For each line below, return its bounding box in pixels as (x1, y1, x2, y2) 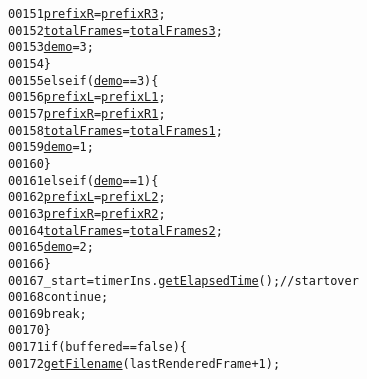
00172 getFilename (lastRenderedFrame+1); (8, 356, 281, 371)
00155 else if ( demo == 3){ (8, 73, 159, 88)
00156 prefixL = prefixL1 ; (8, 90, 166, 105)
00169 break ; (8, 306, 87, 321)
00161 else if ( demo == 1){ (8, 173, 159, 188)
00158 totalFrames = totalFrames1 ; (8, 123, 223, 138)
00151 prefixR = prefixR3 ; (8, 7, 166, 21)
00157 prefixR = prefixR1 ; (8, 106, 166, 121)
